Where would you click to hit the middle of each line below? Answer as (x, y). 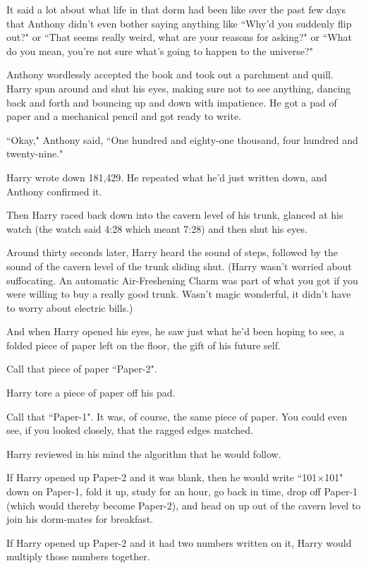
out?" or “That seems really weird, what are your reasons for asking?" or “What (179, 37)
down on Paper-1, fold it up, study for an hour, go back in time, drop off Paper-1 (182, 491)
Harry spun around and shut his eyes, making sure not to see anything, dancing (179, 88)
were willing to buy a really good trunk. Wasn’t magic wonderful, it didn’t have (179, 294)
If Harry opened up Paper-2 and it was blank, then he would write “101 (162, 477)
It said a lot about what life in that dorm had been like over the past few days (176, 9)
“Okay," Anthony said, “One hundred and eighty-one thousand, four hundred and (182, 139)
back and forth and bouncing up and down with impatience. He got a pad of (172, 102)
